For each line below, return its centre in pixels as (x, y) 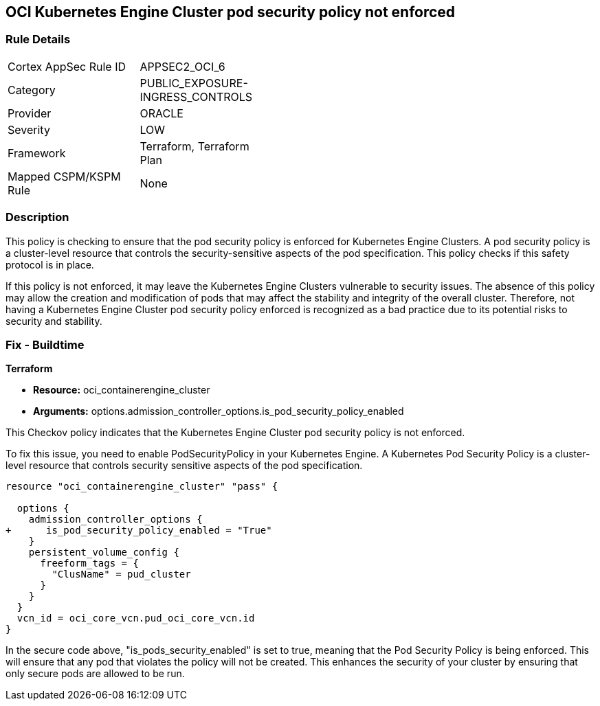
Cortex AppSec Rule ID (67, 66)
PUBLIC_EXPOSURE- (194, 83)
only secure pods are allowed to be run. (95, 674)
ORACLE (162, 113)
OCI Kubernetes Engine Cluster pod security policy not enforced (231, 12)
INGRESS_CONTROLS (196, 96)
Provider (30, 113)
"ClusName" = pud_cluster (121, 574)
